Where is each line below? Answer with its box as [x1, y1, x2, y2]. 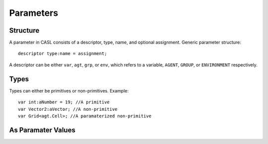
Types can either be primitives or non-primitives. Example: [9, 88, 129, 94]
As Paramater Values [9, 126, 75, 134]
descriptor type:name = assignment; [18, 51, 107, 56]
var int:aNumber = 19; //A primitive [18, 99, 110, 105]
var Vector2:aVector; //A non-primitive [18, 106, 118, 112]
